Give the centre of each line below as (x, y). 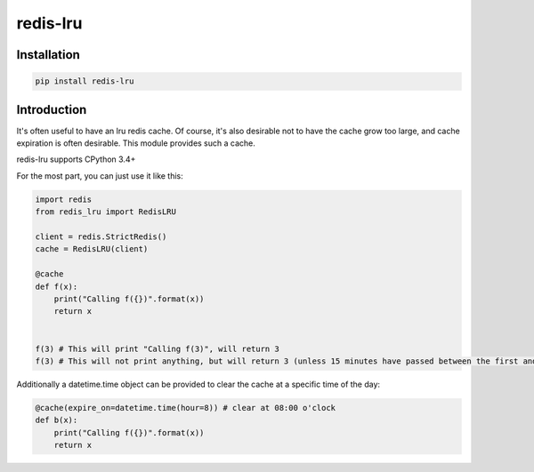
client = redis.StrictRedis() (101, 236)
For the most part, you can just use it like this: (100, 176)
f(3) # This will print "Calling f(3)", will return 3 (157, 348)
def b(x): (57, 420)
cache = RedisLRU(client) (92, 249)
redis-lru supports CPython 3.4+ (76, 159)
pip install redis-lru (85, 81)
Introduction (52, 110)
